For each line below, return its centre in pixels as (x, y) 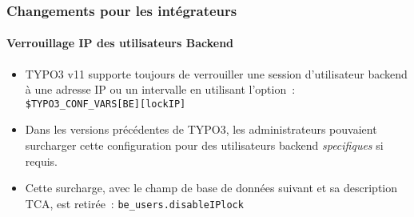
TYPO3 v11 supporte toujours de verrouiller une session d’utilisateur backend (216, 73)
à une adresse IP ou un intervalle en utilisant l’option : (160, 89)
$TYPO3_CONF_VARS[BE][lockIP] (105, 104)
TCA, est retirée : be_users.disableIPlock (134, 203)
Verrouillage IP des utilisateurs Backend (120, 43)
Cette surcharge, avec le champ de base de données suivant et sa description (211, 188)
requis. (41, 161)
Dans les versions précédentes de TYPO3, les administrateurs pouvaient (201, 129)
